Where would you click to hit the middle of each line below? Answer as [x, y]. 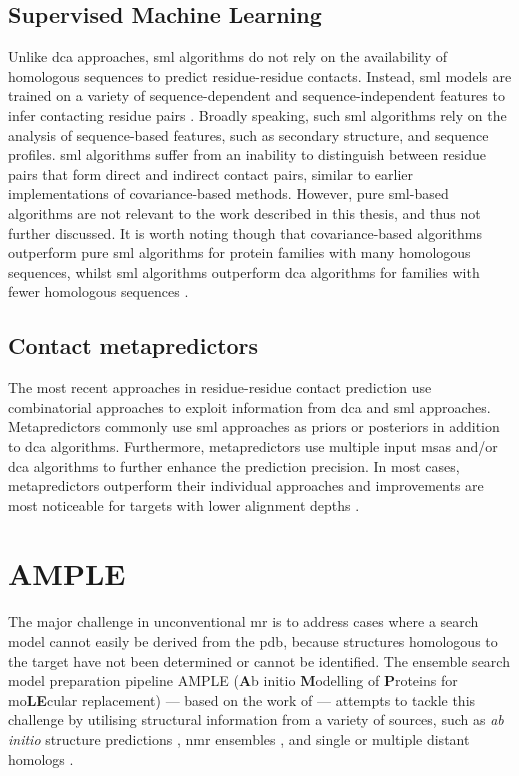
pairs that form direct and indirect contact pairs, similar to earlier [211, 173]
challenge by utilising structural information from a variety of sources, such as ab [256, 719]
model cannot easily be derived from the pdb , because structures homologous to [253, 641]
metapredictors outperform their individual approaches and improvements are [246, 485]
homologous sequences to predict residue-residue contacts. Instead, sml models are [260, 75]
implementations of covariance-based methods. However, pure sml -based [228, 193]
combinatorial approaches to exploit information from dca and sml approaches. [249, 406]
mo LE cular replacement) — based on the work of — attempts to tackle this [242, 699]
